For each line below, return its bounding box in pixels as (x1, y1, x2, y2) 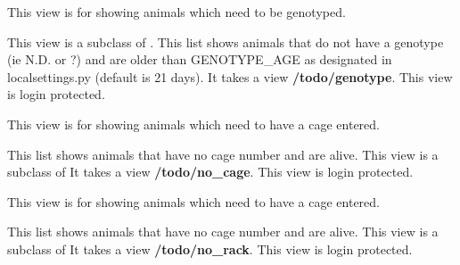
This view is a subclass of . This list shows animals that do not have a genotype (7, 32, 444, 51)
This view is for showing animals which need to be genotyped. (7, 3, 346, 21)
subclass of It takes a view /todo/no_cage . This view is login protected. (7, 162, 414, 181)
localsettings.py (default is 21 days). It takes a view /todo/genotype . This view (7, 67, 453, 86)
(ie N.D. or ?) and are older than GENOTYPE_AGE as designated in (7, 50, 392, 69)
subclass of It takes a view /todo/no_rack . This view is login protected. (7, 239, 413, 258)
